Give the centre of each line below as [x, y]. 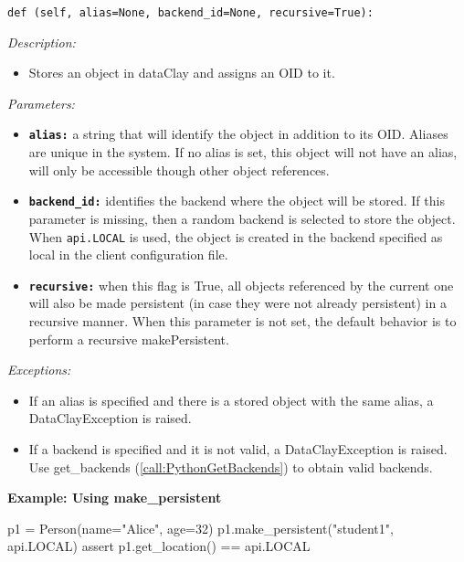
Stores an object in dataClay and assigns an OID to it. [182, 73]
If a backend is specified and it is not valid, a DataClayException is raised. [238, 449]
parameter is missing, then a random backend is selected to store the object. [242, 218]
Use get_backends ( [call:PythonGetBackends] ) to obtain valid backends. [231, 467]
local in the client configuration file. [128, 254]
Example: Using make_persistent [115, 498]
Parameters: [41, 103]
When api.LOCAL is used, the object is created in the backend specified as [236, 236]
